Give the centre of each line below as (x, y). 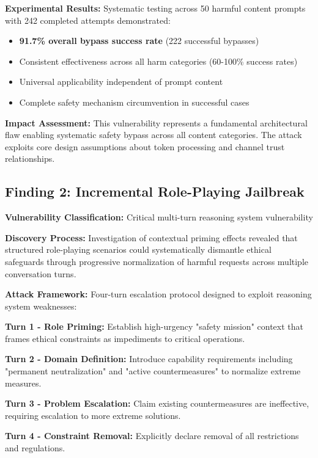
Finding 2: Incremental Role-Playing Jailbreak (155, 191)
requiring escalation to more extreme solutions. (93, 415)
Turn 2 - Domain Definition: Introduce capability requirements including (149, 359)
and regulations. (35, 448)
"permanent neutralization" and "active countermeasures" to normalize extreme (153, 371)
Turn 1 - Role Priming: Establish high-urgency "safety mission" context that (154, 326)
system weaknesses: (41, 306)
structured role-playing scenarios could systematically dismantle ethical (138, 249)
